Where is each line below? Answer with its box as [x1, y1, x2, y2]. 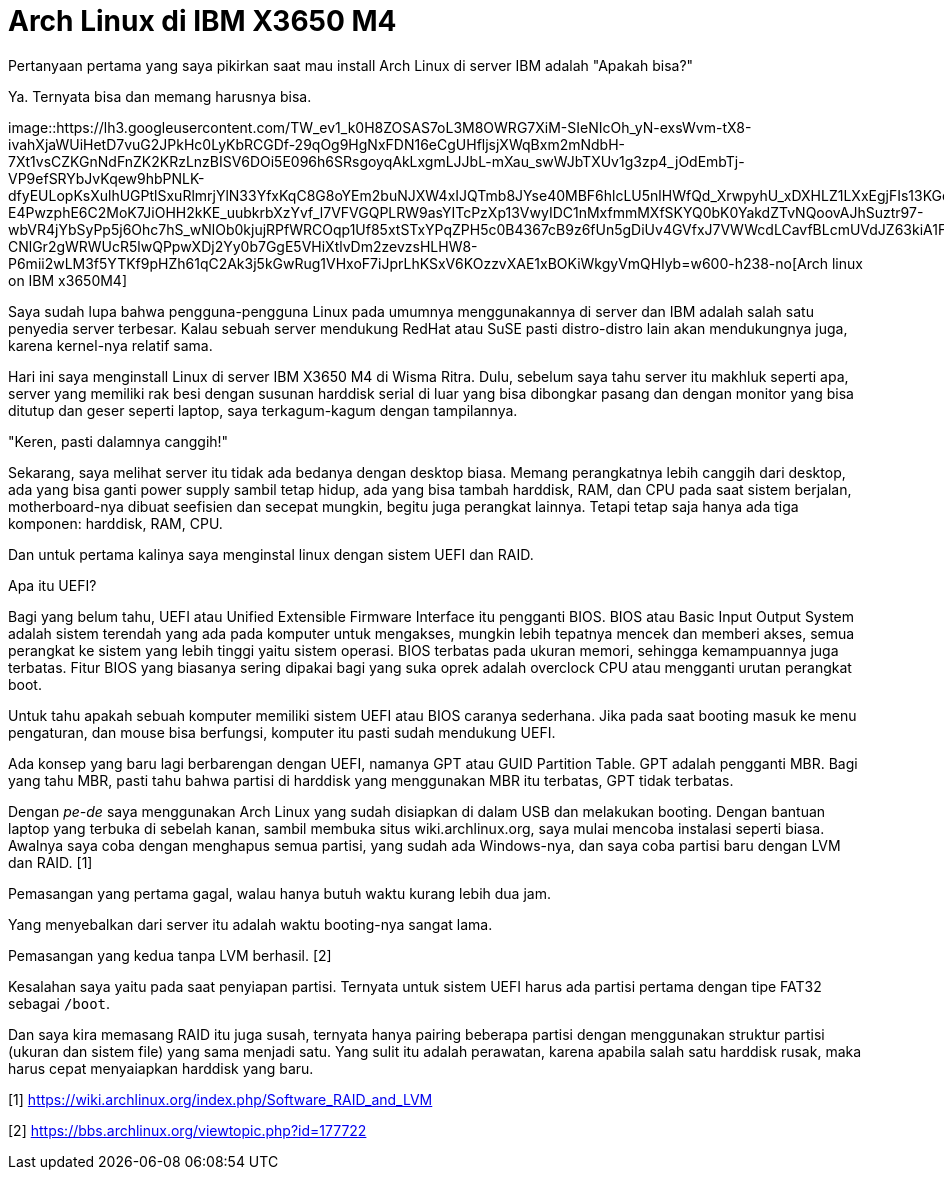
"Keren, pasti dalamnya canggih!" [8, 432, 229, 450]
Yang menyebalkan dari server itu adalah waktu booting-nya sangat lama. [8, 915, 493, 933]
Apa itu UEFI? [8, 576, 97, 594]
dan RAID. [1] [8, 853, 93, 871]
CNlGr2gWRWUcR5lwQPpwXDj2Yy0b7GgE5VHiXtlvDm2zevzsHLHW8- [8, 237, 478, 255]
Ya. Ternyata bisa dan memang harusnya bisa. [8, 87, 312, 105]
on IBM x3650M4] [8, 271, 128, 289]
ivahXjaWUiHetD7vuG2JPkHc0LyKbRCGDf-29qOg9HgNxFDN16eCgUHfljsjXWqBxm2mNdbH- [8, 135, 625, 153]
